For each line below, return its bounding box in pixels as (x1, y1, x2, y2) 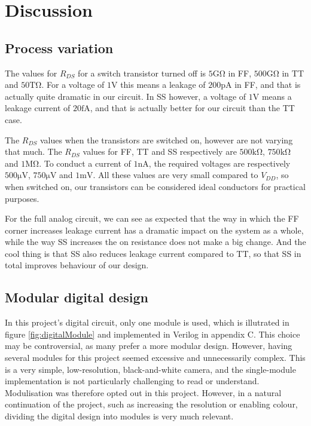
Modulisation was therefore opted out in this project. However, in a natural (5, 386, 282, 399)
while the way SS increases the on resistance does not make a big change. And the (5, 235, 306, 248)
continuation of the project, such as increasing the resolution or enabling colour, (5, 398, 298, 410)
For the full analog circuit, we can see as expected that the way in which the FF (5, 212, 299, 225)
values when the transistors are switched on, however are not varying (40, 133, 293, 146)
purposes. (5, 192, 39, 204)
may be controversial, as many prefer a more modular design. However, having (5, 339, 292, 352)
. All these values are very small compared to (93, 168, 258, 181)
